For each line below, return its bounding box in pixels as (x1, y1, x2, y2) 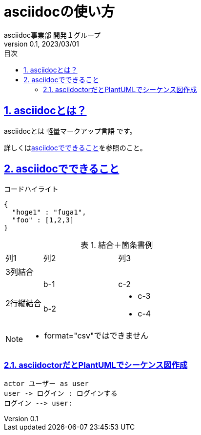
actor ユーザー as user (4, 380, 89, 388)
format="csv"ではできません (44, 331, 148, 341)
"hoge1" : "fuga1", (12, 208, 86, 217)
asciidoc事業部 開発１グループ (4, 30, 101, 39)
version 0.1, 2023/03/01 (4, 39, 80, 48)
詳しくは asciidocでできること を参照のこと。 (4, 143, 147, 152)
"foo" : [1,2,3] (12, 216, 74, 224)
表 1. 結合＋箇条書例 (80, 240, 153, 250)
